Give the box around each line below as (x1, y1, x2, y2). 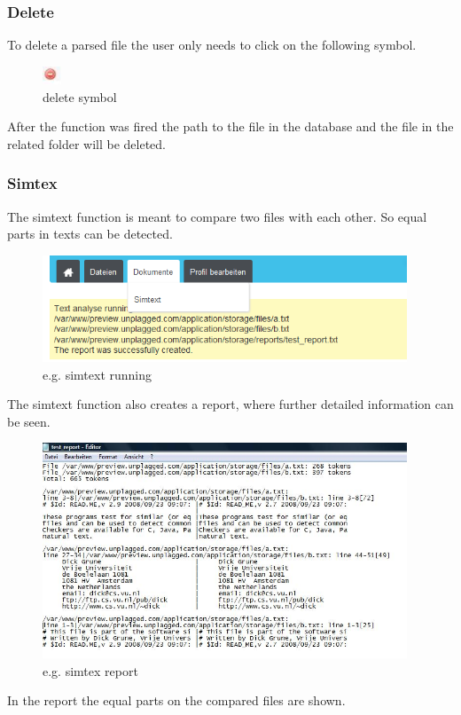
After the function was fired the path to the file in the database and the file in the (7, 117, 454, 136)
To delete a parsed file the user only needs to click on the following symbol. (7, 35, 417, 54)
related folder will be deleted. (7, 134, 166, 153)
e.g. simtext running (43, 365, 152, 383)
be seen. (7, 412, 51, 430)
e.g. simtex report (43, 661, 138, 680)
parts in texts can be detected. (7, 224, 173, 243)
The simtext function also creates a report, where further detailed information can (7, 395, 454, 413)
